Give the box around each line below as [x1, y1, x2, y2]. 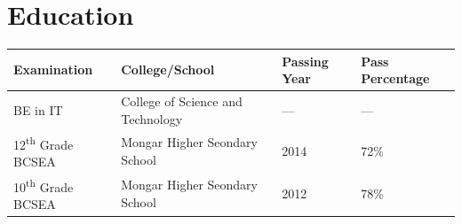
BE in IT [13, 100, 63, 119]
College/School [121, 60, 215, 79]
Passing [282, 51, 329, 70]
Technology [121, 109, 183, 127]
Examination [13, 60, 93, 79]
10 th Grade [13, 174, 74, 196]
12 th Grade [13, 132, 74, 153]
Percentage [361, 69, 430, 88]
